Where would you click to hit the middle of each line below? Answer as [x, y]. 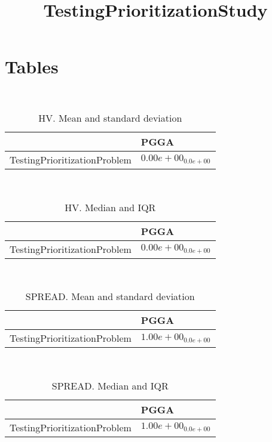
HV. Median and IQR [110, 207]
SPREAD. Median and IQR [110, 385]
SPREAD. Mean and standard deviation [110, 296]
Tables [32, 67]
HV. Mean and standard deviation [110, 118]
